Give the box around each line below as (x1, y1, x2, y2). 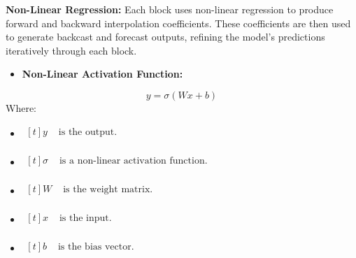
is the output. (58, 127, 118, 137)
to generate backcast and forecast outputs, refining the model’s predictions (6, 29, 325, 44)
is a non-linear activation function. (59, 155, 208, 166)
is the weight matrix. (63, 184, 153, 194)
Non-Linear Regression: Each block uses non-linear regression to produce (6, 2, 334, 16)
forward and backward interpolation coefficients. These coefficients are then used (6, 15, 351, 30)
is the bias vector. (57, 241, 134, 252)
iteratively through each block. (6, 43, 137, 57)
